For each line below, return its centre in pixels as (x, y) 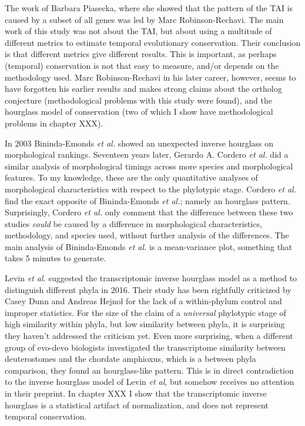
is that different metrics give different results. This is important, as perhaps (141, 54)
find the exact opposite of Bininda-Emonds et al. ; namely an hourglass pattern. (148, 200)
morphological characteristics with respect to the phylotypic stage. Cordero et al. (150, 189)
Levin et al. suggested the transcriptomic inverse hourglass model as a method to (151, 278)
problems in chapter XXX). (54, 123)
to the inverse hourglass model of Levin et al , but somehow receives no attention (150, 382)
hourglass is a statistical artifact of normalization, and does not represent (137, 405)
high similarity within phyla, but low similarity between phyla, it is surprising (145, 324)
